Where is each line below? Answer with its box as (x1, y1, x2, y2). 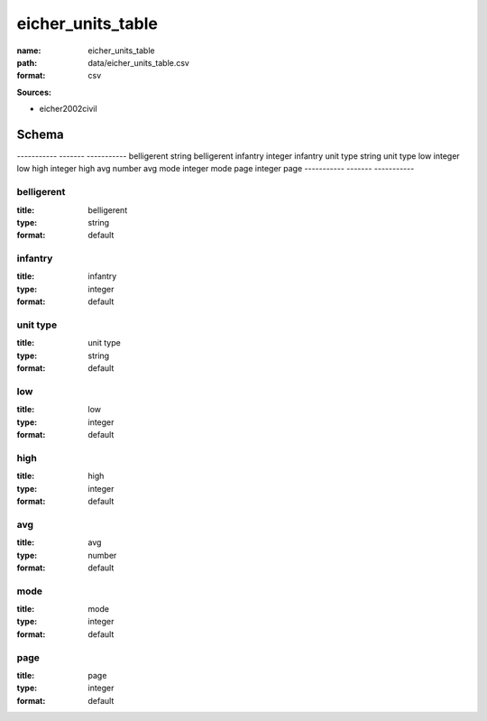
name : (16, 45, 41, 56)
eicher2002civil (39, 104, 98, 115)
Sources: (16, 87, 51, 97)
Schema (16, 126, 65, 142)
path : (16, 57, 38, 68)
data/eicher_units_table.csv (87, 57, 189, 68)
